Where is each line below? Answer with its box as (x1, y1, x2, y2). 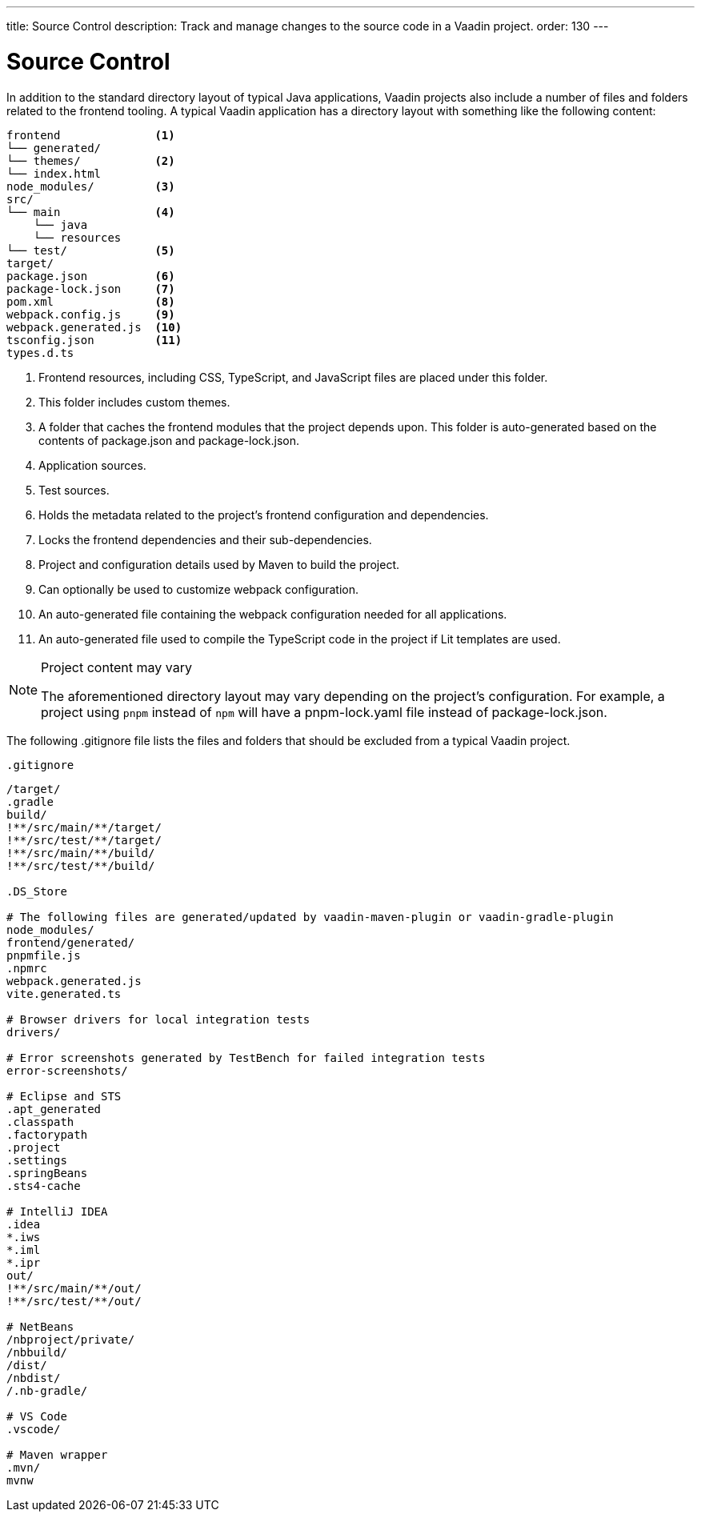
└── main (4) (6, 205, 175, 218)
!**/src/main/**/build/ (6, 846, 155, 859)
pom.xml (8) (6, 294, 175, 308)
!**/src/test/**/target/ (6, 833, 162, 847)
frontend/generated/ (6, 935, 135, 949)
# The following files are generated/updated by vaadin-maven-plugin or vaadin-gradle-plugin (6, 910, 614, 923)
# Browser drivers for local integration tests (6, 1012, 310, 1026)
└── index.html (6, 166, 102, 180)
